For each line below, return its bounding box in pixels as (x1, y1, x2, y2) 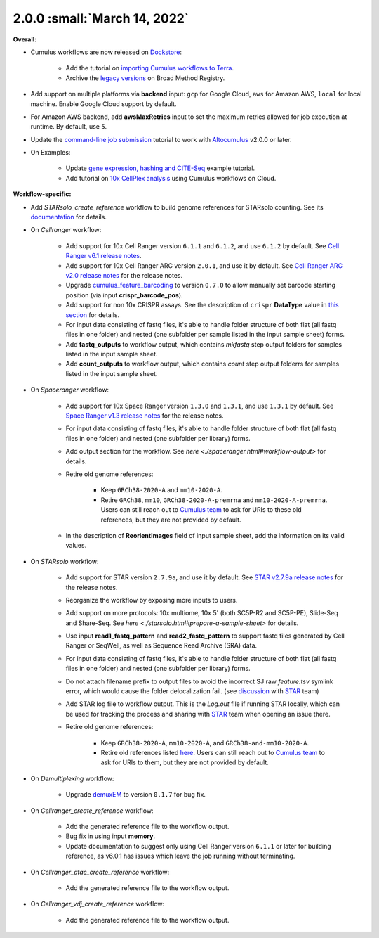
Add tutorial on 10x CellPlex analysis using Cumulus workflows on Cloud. (65, 174, 277, 182)
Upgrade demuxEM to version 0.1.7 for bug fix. (65, 790, 206, 799)
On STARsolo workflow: (30, 557, 99, 565)
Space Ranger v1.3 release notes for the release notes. (65, 411, 224, 420)
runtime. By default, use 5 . (30, 122, 107, 131)
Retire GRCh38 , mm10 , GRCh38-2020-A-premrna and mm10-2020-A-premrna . (100, 496, 328, 504)
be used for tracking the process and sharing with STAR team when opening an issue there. (65, 709, 331, 718)
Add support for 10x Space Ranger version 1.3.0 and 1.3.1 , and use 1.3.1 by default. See (65, 401, 334, 410)
